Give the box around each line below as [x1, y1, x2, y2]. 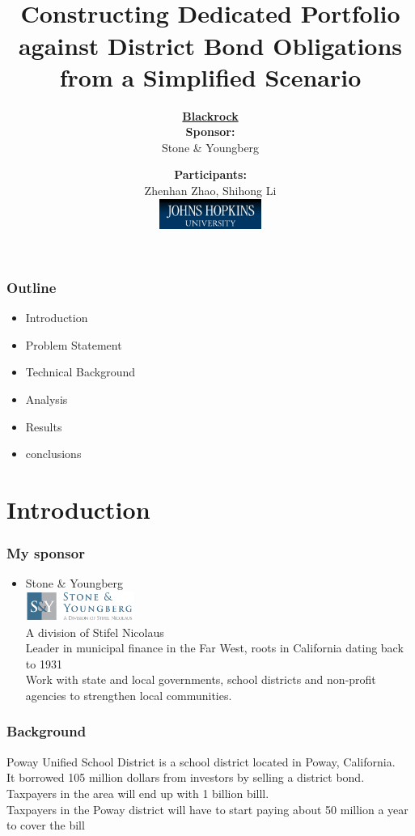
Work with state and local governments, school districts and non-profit [25, 671, 376, 688]
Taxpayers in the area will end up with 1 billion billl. [6, 784, 269, 801]
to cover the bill [6, 817, 85, 834]
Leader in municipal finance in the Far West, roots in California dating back [25, 639, 404, 656]
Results [25, 418, 62, 435]
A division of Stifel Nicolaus [25, 623, 164, 640]
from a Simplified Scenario [59, 60, 362, 93]
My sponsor [6, 543, 85, 563]
